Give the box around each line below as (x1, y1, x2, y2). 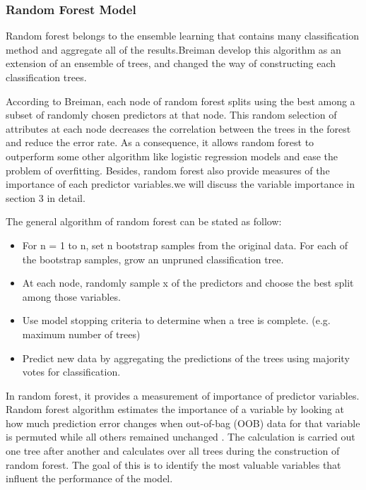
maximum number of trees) (22, 326, 141, 341)
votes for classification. (22, 364, 121, 379)
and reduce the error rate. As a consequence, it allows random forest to (6, 135, 314, 150)
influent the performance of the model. (6, 471, 173, 486)
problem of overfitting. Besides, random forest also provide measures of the (6, 162, 330, 177)
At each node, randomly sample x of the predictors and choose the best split (22, 275, 354, 290)
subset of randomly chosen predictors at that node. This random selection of (6, 107, 337, 122)
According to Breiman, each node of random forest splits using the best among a (6, 93, 355, 108)
